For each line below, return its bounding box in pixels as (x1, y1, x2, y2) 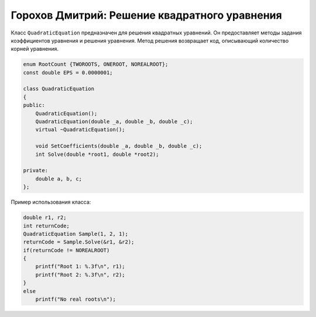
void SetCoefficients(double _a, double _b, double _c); (35, 143, 202, 149)
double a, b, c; (35, 175, 82, 182)
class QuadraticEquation (23, 85, 95, 92)
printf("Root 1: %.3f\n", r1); (35, 263, 125, 270)
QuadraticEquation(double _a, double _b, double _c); (35, 119, 193, 125)
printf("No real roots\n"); (35, 296, 116, 303)
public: (23, 102, 45, 109)
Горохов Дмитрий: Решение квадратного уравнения (11, 9, 282, 22)
